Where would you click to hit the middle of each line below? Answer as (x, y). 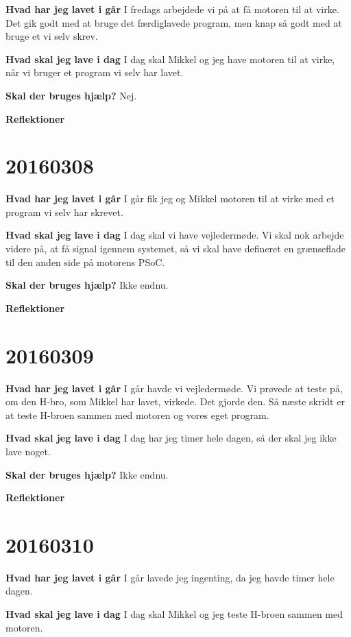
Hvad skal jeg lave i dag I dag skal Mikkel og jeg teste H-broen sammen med (174, 614)
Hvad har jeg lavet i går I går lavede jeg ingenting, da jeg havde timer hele (170, 577)
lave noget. (28, 451)
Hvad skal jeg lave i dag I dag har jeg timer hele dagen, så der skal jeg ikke (171, 438)
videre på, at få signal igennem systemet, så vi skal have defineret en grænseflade (175, 249)
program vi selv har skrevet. (64, 212)
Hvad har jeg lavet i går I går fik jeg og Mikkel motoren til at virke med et (170, 199)
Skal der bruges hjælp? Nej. (71, 95)
